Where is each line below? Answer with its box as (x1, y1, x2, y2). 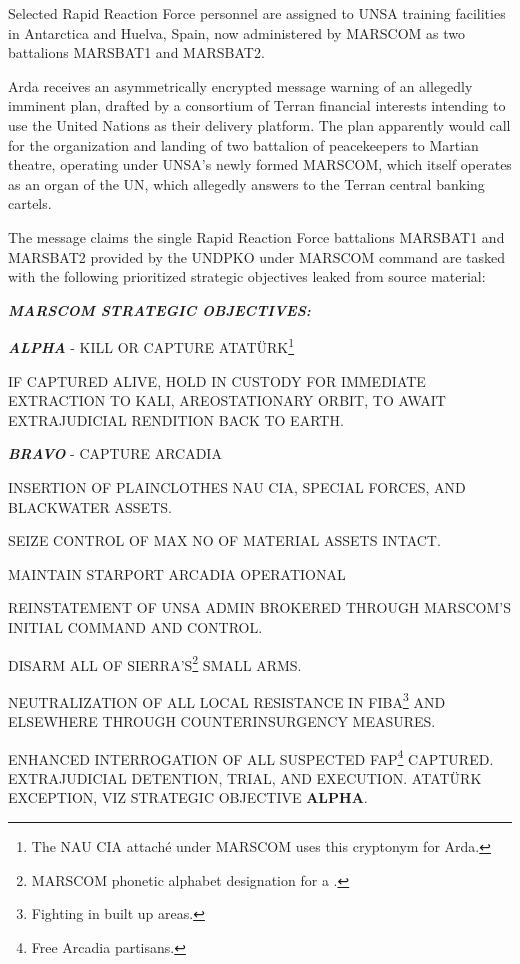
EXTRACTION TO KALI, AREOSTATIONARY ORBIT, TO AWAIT (8, 390, 446, 411)
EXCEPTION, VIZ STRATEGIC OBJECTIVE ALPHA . (8, 787, 368, 808)
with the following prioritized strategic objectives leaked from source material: (8, 266, 486, 287)
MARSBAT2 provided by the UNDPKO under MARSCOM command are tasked (8, 246, 506, 267)
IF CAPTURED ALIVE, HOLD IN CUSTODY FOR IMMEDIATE (8, 370, 426, 391)
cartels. (8, 193, 52, 214)
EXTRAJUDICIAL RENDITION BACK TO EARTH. (8, 409, 344, 430)
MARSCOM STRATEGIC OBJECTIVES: (8, 299, 311, 320)
